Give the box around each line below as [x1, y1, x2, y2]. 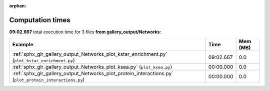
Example [12, 41, 33, 48]
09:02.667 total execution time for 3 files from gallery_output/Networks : [9, 29, 161, 35]
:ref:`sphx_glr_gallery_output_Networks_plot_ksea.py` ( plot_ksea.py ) [12, 64, 172, 71]
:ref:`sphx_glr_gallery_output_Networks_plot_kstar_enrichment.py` [12, 51, 167, 58]
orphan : [9, 3, 26, 8]
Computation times [9, 15, 70, 24]
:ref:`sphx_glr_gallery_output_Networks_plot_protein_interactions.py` [12, 70, 173, 77]
